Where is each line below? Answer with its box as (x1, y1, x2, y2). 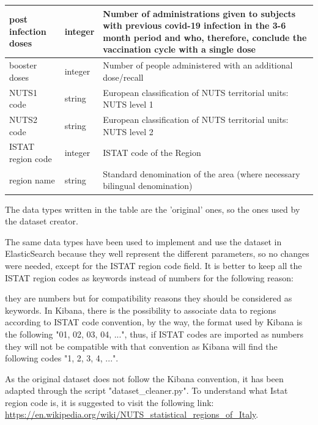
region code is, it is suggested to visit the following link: (5, 396, 214, 408)
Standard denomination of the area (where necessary (103, 167, 300, 180)
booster (9, 59, 37, 72)
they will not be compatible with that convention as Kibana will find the (5, 339, 278, 352)
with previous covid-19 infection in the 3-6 (103, 19, 286, 32)
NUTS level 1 (103, 98, 153, 111)
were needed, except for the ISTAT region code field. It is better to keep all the (5, 259, 302, 272)
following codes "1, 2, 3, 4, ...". (5, 352, 119, 364)
